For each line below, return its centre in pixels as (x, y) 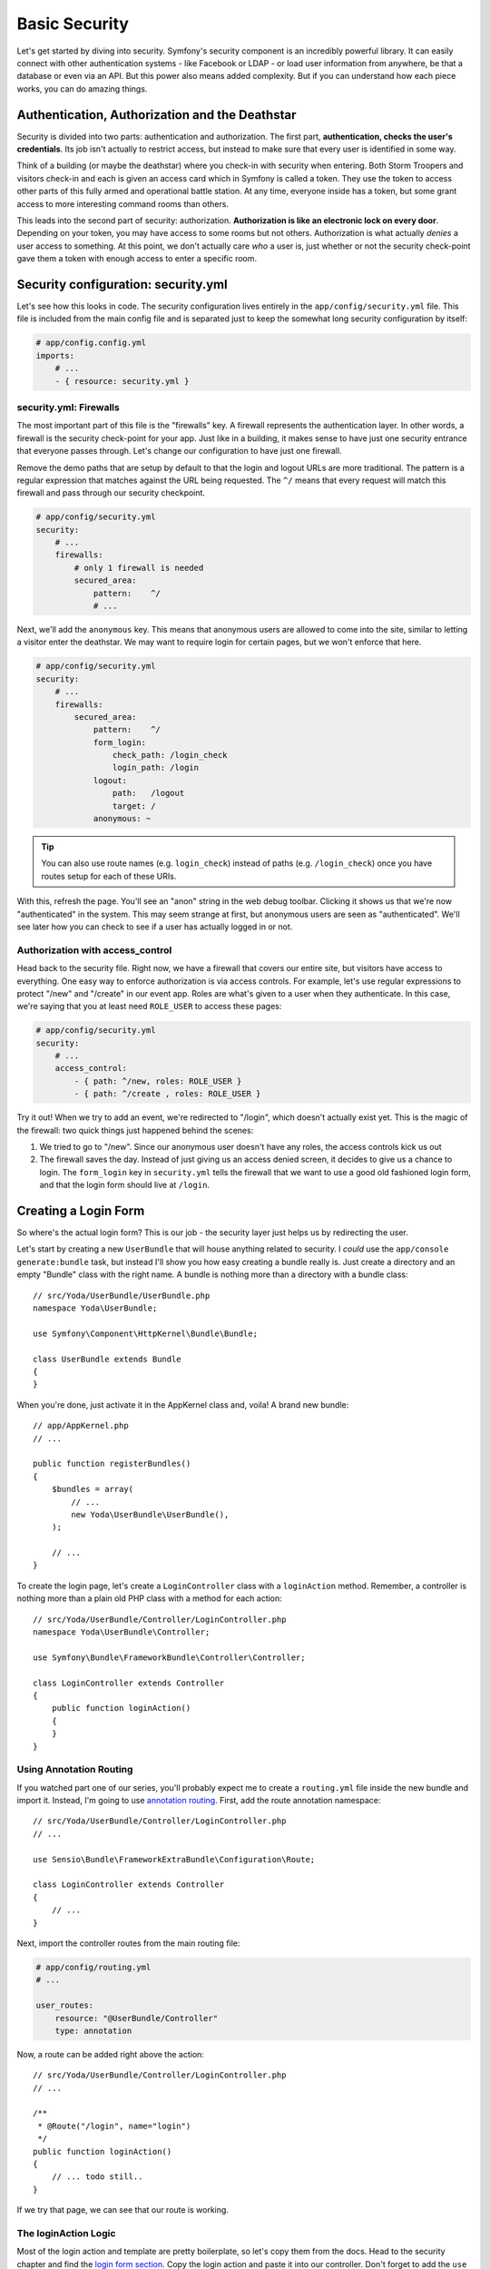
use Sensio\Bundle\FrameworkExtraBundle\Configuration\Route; (174, 1859)
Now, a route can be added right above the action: (110, 2054)
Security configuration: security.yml (122, 285)
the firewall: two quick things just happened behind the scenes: (135, 1130)
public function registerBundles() (112, 1464)
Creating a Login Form (81, 1210)
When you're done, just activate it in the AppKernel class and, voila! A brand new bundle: (183, 1405)
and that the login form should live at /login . (125, 1185)
